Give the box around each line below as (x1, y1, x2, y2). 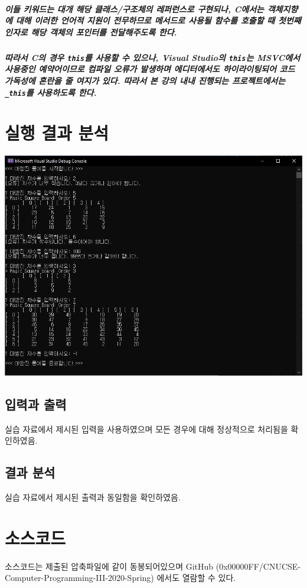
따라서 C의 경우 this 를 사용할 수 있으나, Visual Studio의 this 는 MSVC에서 (5, 51, 301, 63)
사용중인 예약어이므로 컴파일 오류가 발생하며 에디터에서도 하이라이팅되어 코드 (5, 63, 295, 75)
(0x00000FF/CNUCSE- (215, 560, 301, 572)
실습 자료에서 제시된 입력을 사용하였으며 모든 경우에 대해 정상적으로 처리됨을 (5, 422, 288, 435)
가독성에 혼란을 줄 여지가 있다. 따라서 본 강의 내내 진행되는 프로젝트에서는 (5, 75, 286, 86)
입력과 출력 (5, 395, 67, 413)
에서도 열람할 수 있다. (156, 571, 236, 584)
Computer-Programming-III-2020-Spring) (5, 571, 154, 584)
